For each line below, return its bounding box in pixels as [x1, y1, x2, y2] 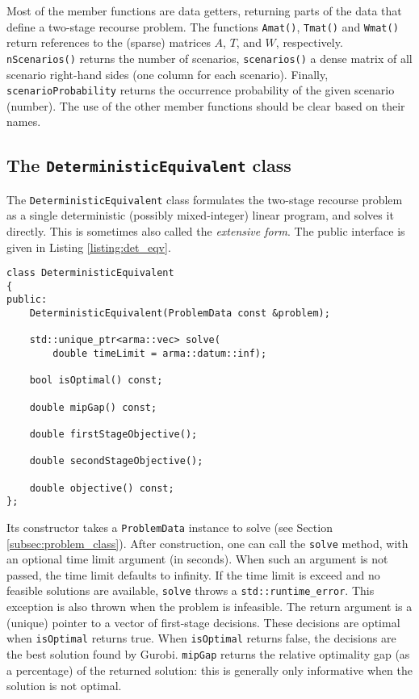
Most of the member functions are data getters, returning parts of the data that [6, 2, 402, 19]
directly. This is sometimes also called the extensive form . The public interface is [6, 222, 405, 239]
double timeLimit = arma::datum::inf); [52, 348, 267, 360]
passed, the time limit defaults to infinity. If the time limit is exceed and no [6, 566, 380, 583]
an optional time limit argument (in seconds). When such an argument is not [6, 550, 388, 567]
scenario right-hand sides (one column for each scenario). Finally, [6, 65, 329, 82]
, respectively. [275, 34, 343, 51]
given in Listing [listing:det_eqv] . [6, 238, 171, 255]
